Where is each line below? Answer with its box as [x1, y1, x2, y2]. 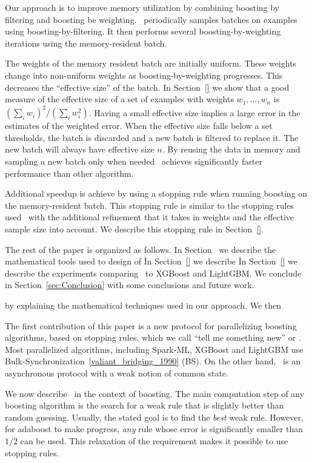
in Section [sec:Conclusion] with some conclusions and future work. [5, 278, 254, 291]
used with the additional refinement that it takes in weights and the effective [5, 211, 294, 223]
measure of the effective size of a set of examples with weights [5, 93, 234, 105]
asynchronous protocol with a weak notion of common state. [5, 366, 228, 379]
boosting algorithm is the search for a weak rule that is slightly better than [5, 399, 284, 412]
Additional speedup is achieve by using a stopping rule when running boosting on [5, 187, 308, 200]
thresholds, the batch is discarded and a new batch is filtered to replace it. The [5, 131, 299, 143]
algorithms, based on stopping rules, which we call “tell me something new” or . [5, 331, 301, 344]
